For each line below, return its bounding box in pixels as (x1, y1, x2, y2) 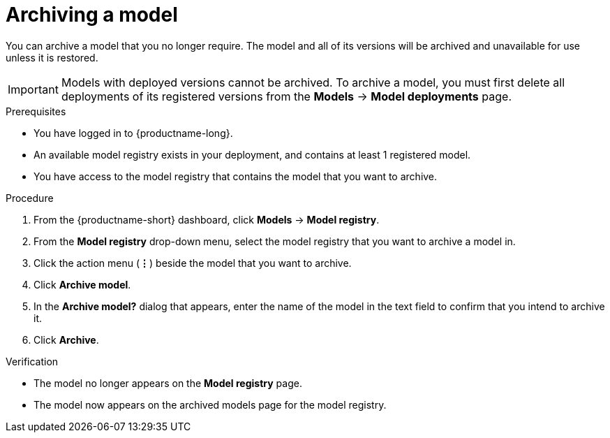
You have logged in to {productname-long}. (34, 126, 233, 139)
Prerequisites (6, 105, 66, 117)
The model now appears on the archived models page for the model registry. (34, 398, 387, 411)
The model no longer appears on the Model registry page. (34, 377, 302, 389)
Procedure (6, 191, 54, 204)
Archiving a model (6, 3, 178, 27)
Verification (6, 355, 59, 367)
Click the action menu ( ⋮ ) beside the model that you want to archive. (34, 256, 352, 269)
